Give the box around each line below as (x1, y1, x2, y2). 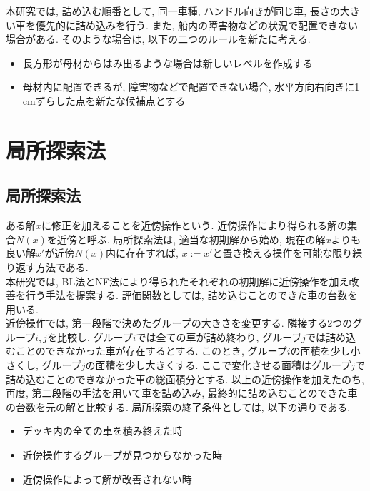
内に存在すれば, (106, 246, 179, 260)
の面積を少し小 (290, 343, 361, 358)
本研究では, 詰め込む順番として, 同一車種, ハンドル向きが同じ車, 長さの (6, 4, 340, 18)
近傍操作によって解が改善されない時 (22, 471, 192, 486)
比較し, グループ (57, 329, 133, 344)
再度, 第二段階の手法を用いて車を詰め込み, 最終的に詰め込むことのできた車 (6, 385, 358, 400)
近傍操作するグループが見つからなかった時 (22, 447, 222, 462)
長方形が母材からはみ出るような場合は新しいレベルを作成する (22, 55, 313, 70)
